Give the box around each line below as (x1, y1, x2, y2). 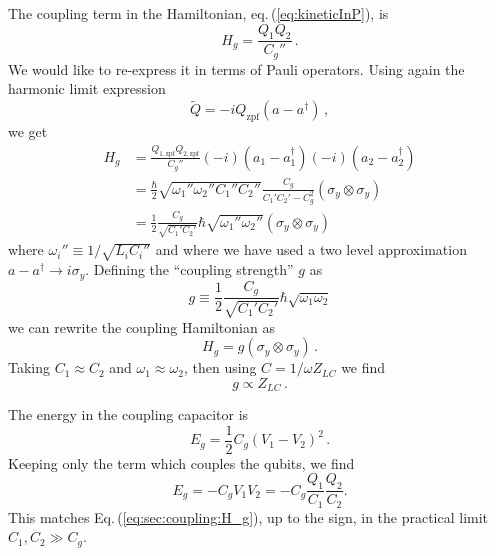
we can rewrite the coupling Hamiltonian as (8, 316, 275, 337)
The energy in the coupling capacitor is (8, 404, 249, 425)
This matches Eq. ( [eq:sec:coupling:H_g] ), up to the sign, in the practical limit (8, 506, 489, 527)
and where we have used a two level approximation (155, 239, 467, 260)
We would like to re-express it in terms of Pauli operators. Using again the (8, 58, 465, 79)
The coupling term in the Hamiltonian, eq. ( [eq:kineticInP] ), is (8, 3, 389, 23)
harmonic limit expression (8, 78, 166, 99)
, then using (183, 357, 257, 378)
